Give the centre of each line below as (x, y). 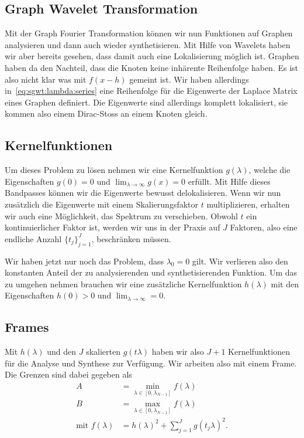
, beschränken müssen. (131, 238)
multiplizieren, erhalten (248, 204)
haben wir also (178, 352)
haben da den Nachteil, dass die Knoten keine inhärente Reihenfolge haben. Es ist (152, 67)
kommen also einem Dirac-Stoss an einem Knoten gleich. (106, 113)
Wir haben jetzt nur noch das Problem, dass (84, 261)
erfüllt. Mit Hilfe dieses (229, 181)
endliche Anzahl (33, 238)
